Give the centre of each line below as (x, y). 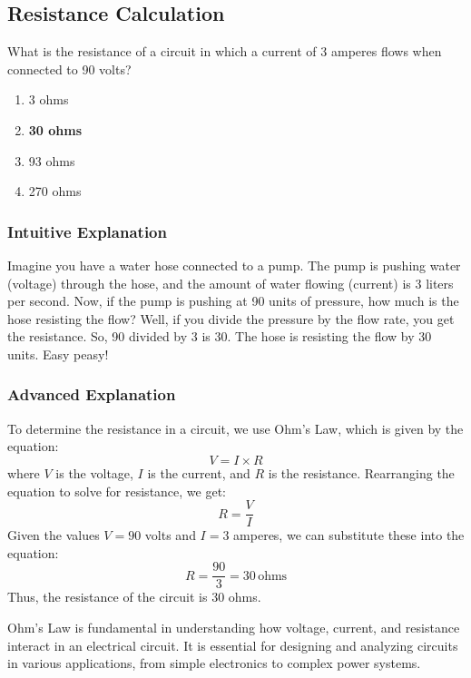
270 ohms (55, 191)
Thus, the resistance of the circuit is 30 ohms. (134, 597)
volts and (170, 535)
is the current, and (199, 472)
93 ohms (52, 160)
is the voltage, (94, 472)
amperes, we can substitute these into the (349, 535)
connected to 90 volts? (69, 69)
